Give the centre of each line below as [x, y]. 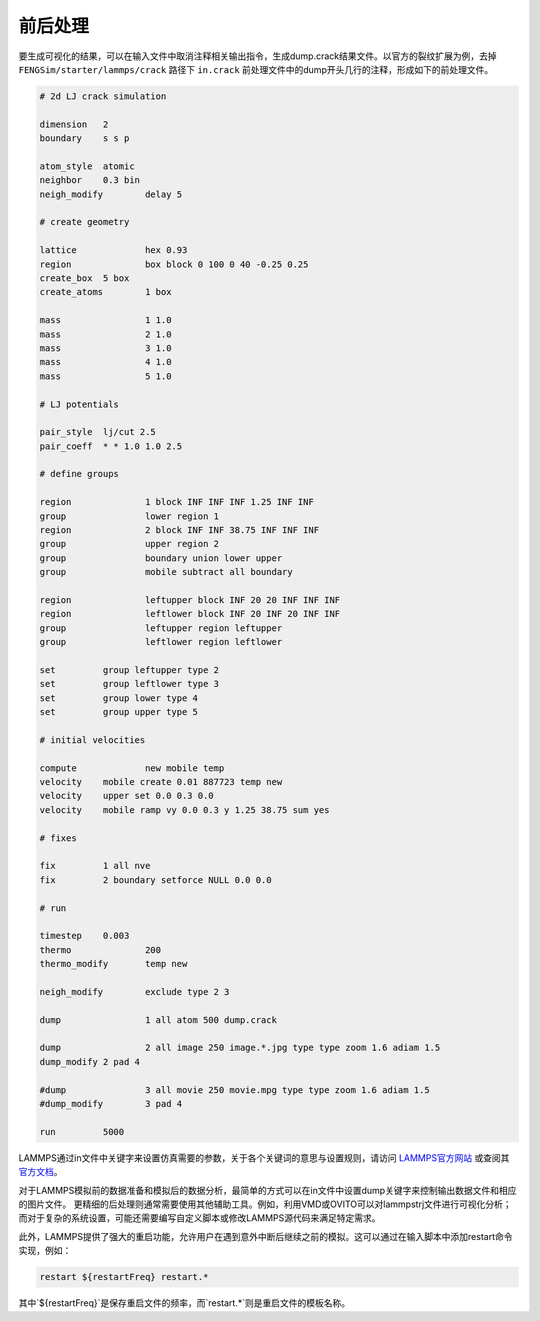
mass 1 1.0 [105, 320]
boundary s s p [84, 138]
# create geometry [84, 222]
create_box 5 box [84, 278]
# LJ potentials [79, 404]
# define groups [79, 474]
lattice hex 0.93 [113, 250]
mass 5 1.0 [105, 376]
